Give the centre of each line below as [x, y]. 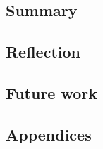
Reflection [43, 52]
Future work [52, 92]
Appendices [49, 134]
